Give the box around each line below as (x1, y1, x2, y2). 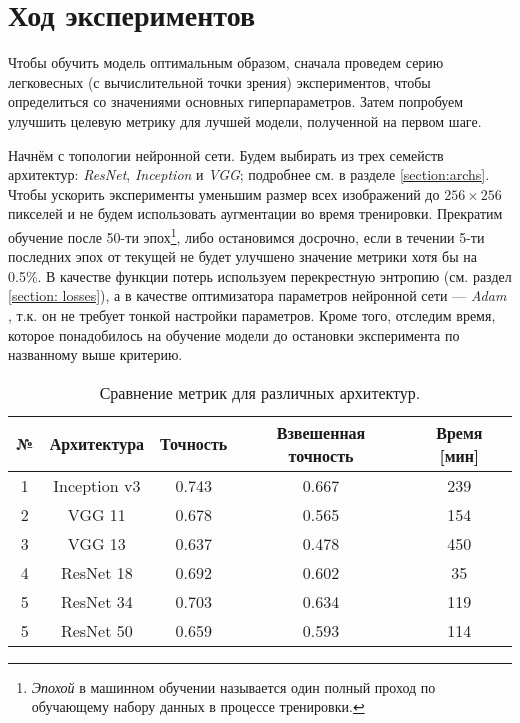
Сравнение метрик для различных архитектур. (99, 380, 421, 404)
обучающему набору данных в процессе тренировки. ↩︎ (31, 696, 365, 717)
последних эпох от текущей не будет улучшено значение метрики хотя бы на (8, 246, 477, 267)
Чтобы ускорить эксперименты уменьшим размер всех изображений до (8, 183, 440, 204)
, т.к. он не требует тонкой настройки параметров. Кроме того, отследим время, (8, 304, 496, 325)
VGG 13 (67, 531, 126, 555)
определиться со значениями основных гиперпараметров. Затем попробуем (8, 91, 464, 112)
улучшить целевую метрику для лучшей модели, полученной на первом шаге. (8, 110, 482, 131)
